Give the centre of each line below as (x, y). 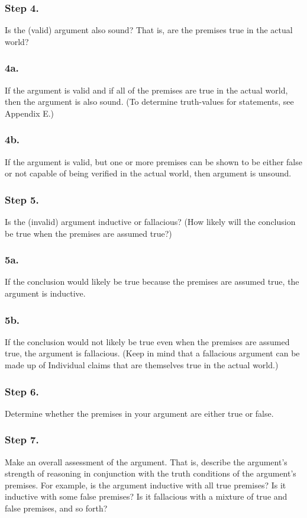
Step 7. (22, 440)
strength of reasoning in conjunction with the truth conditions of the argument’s (151, 473)
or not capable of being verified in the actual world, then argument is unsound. (148, 173)
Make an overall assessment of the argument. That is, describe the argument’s (146, 461)
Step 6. (22, 391)
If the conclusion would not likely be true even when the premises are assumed (147, 341)
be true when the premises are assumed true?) (88, 233)
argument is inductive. (45, 293)
